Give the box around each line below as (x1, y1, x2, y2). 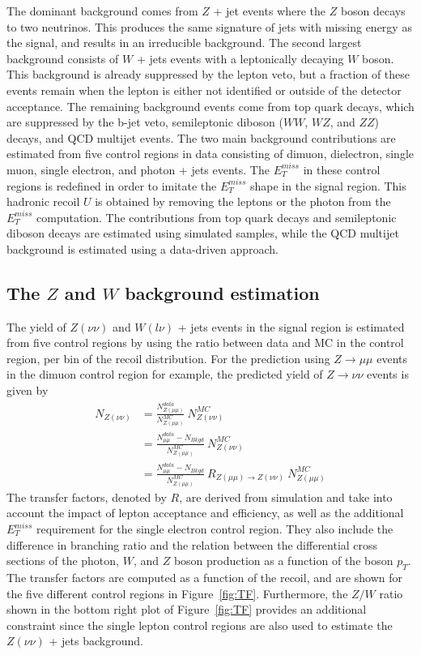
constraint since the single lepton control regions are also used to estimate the (6, 616, 393, 633)
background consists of (6, 49, 119, 66)
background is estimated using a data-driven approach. (6, 240, 279, 257)
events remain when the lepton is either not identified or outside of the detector (6, 81, 402, 98)
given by (6, 382, 49, 399)
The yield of (6, 318, 66, 335)
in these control (303, 161, 381, 178)
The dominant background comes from (6, 2, 198, 19)
